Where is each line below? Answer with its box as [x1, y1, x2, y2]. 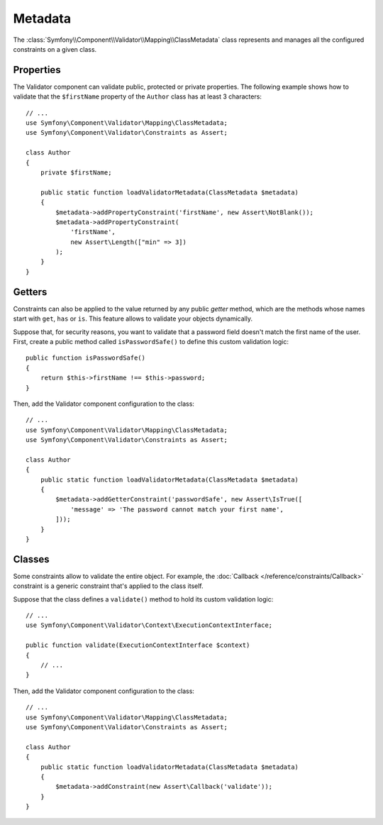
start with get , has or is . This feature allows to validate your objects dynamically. [13, 314, 253, 323]
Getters [13, 286, 48, 298]
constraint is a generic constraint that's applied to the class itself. [13, 582, 204, 590]
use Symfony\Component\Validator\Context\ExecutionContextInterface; [26, 621, 273, 629]
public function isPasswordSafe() [26, 354, 145, 362]
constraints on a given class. [13, 45, 97, 53]
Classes [13, 553, 50, 565]
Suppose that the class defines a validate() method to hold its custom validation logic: [13, 594, 274, 603]
